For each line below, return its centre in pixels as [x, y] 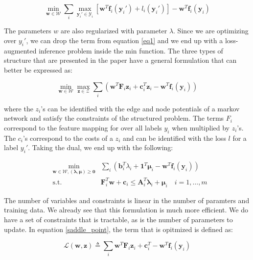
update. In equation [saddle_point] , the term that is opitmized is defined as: [118, 229]
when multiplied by [201, 128]
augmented [20, 50]
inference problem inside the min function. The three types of [131, 50]
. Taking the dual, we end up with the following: [101, 147]
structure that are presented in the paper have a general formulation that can [120, 60]
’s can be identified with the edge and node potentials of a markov [140, 108]
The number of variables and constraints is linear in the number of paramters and [127, 200]
